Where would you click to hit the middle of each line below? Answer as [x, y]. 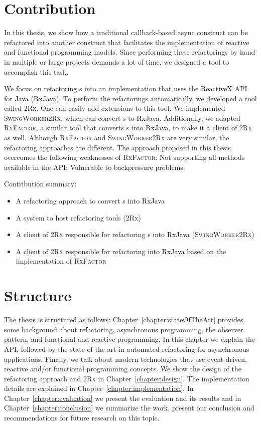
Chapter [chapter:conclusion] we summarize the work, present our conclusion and [129, 408]
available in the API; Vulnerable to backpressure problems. [95, 167]
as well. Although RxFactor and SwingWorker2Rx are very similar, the [117, 138]
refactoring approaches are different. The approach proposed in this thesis [117, 147]
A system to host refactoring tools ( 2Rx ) [78, 217]
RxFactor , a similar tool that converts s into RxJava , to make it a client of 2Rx [128, 128]
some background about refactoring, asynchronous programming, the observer [124, 329]
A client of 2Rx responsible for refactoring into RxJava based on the [121, 251]
